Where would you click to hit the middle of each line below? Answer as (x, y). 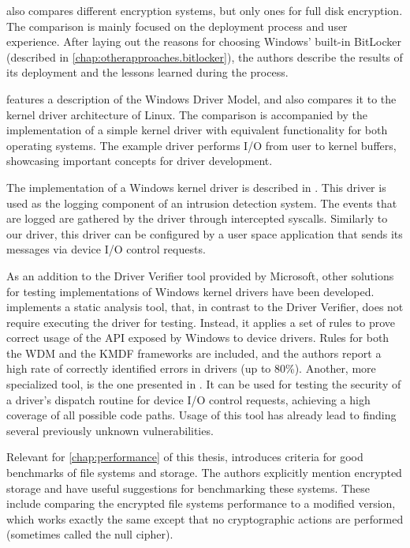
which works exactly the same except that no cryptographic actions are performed (205, 518)
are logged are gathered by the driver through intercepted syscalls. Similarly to (197, 218)
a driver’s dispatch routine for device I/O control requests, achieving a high (188, 399)
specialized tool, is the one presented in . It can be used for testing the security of (204, 384)
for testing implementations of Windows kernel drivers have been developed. (190, 291)
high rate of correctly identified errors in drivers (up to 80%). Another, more (191, 368)
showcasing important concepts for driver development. (140, 161)
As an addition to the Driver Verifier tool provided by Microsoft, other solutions (200, 275)
